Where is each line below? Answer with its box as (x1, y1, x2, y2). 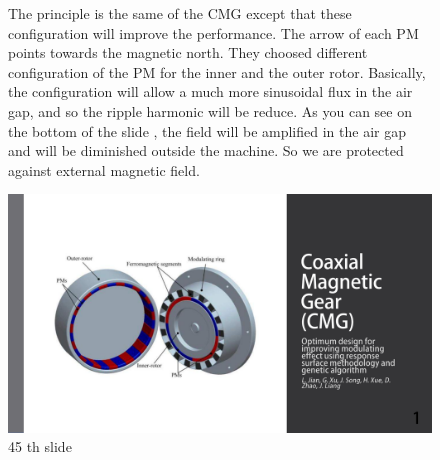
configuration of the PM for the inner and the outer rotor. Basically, (8, 61, 426, 82)
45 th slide (8, 436, 72, 457)
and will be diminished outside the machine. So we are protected (8, 140, 404, 161)
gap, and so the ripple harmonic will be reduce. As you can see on (8, 100, 412, 121)
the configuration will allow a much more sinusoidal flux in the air (8, 81, 413, 102)
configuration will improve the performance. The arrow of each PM (8, 22, 419, 43)
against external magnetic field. (8, 159, 200, 180)
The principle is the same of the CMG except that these (8, 3, 352, 23)
